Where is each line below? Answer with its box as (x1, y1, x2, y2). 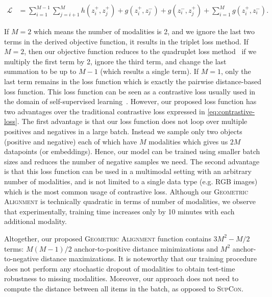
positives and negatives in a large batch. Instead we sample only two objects (4, 126, 242, 136)
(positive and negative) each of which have (4, 136, 137, 146)
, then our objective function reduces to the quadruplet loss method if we (24, 46, 257, 57)
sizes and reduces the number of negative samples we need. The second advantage (4, 156, 260, 166)
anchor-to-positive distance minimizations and (74, 243, 218, 254)
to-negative (4, 253, 39, 264)
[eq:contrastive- (207, 106, 255, 116)
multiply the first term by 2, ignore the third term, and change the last (4, 56, 227, 66)
